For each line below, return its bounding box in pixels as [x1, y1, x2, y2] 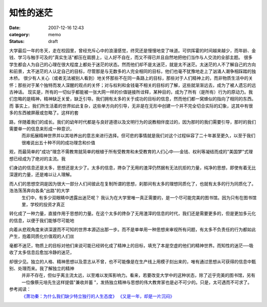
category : [9, 31, 30, 37]
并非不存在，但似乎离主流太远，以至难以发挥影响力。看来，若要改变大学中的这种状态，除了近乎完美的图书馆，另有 [21, 272, 256, 278]
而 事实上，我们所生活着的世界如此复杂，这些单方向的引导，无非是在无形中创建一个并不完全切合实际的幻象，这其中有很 [9, 103, 253, 109]
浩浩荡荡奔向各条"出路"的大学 [9, 188, 70, 194]
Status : [9, 39, 25, 44]
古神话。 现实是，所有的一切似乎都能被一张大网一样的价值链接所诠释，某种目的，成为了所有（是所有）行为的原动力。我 [9, 89, 253, 95]
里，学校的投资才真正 [21, 201, 65, 207]
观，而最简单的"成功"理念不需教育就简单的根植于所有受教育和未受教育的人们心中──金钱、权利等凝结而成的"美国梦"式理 [9, 149, 253, 155]
